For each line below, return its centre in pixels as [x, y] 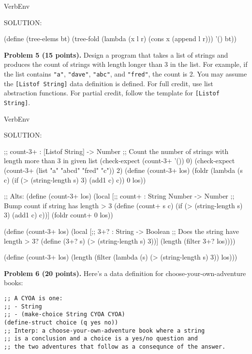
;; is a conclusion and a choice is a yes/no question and [101, 339]
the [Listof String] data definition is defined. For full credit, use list [109, 83]
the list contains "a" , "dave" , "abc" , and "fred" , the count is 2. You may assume [126, 73]
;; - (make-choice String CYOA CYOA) [65, 315]
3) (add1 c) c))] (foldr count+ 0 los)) [59, 215]
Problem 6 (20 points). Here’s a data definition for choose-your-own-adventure [125, 273]
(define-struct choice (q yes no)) [61, 322]
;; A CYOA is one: [33, 298]
